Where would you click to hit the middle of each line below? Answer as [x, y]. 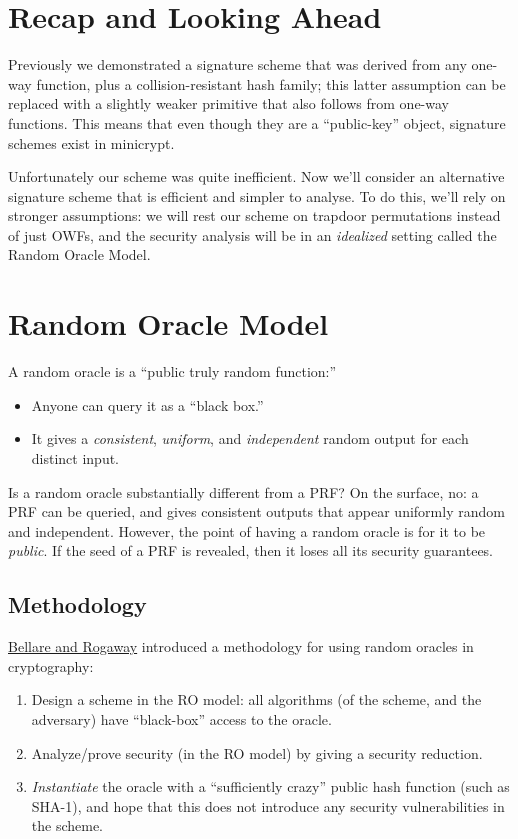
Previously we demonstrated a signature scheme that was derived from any [237, 64]
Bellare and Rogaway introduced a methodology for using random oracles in [241, 646]
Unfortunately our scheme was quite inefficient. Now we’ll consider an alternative [256, 176]
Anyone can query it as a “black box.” [147, 404]
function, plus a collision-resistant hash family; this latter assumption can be [271, 83]
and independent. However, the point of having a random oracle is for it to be [247, 530]
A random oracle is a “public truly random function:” [172, 371]
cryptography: [51, 665]
